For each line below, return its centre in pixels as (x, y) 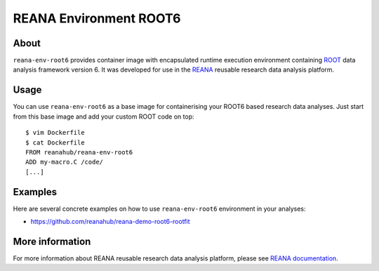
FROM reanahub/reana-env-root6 (79, 152)
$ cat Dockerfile (55, 143)
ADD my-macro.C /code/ (65, 162)
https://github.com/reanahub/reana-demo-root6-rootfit (110, 222)
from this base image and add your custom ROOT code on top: (104, 117)
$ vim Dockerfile (55, 133)
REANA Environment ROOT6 (97, 18)
